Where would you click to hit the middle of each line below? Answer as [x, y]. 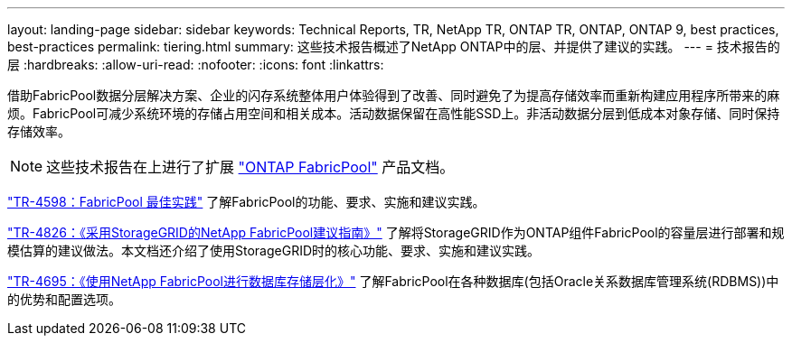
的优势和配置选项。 [64, 299]
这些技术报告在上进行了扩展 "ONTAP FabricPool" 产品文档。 [250, 167]
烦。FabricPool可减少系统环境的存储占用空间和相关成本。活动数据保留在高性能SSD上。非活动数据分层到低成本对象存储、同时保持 [394, 113]
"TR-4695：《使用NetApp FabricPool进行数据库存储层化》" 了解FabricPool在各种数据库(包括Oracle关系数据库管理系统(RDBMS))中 [393, 281]
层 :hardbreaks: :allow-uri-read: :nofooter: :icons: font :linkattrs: [196, 65]
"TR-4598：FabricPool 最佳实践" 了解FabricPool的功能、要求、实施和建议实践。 [246, 202]
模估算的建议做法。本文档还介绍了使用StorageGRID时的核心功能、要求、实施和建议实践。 [274, 250]
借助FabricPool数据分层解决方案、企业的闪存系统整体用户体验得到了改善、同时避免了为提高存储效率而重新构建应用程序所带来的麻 [394, 95]
